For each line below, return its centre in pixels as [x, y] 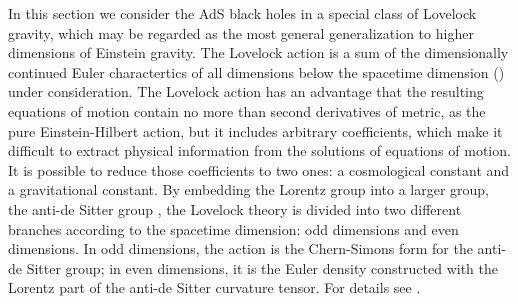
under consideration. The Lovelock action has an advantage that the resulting [246, 91]
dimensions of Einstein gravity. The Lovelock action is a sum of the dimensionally [258, 52]
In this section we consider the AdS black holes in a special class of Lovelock [242, 13]
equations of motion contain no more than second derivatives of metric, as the [247, 110]
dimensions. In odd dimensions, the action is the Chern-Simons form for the [240, 248]
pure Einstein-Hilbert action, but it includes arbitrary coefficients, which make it [255, 130]
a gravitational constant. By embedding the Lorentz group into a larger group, [249, 189]
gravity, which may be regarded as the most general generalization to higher [241, 32]
